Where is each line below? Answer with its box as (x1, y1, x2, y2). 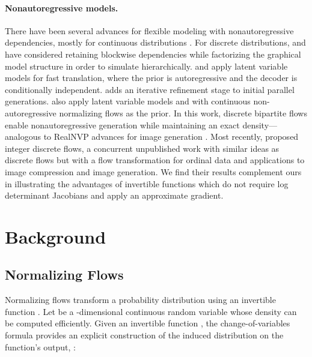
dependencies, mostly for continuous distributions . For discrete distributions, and (5, 36, 306, 49)
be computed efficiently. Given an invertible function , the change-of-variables (5, 317, 290, 329)
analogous (5, 130, 41, 143)
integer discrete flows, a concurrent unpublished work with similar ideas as (5, 142, 280, 154)
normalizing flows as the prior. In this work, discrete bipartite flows (59, 106, 307, 119)
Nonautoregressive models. (5, 1, 118, 14)
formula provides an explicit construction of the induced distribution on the (5, 329, 284, 341)
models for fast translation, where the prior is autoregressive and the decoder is (5, 71, 298, 84)
